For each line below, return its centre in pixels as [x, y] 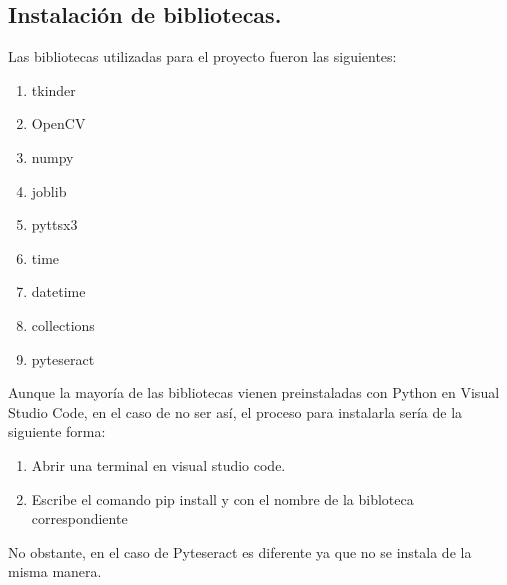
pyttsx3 [54, 224]
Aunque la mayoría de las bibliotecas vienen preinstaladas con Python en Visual [254, 392]
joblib [49, 190]
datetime [58, 291]
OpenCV [58, 123]
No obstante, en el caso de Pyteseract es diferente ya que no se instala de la [240, 551]
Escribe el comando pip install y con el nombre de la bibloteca [222, 498]
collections [63, 324]
